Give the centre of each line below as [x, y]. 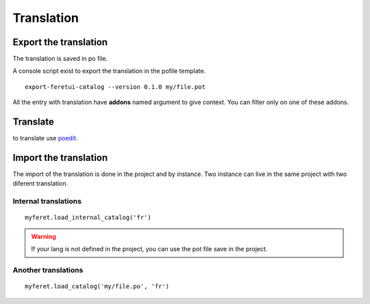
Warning [44, 236]
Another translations [48, 270]
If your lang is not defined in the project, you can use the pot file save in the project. [149, 249]
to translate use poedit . [45, 138]
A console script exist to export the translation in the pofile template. [109, 71]
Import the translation [60, 157]
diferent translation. [40, 183]
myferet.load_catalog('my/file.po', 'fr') [97, 287]
